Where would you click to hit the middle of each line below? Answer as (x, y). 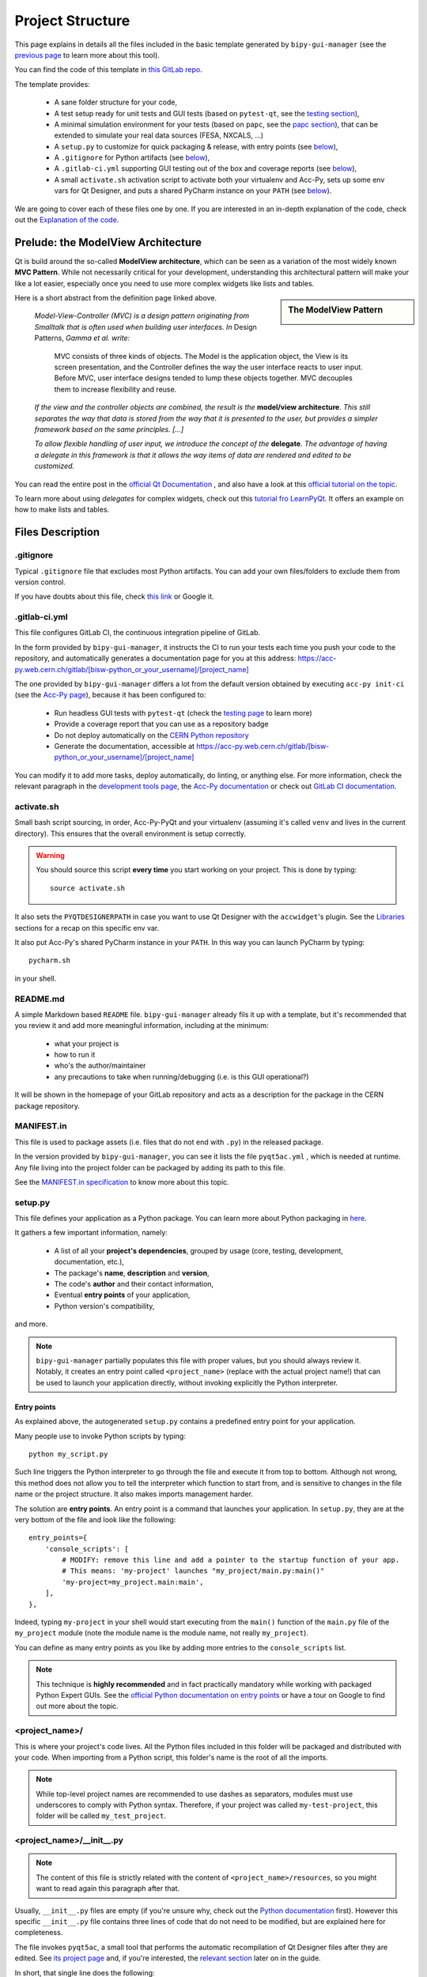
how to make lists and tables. (62, 509)
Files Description (57, 533)
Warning (50, 856)
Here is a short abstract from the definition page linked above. (116, 298)
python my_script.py (68, 1454)
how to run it (75, 1055)
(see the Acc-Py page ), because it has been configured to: (110, 695)
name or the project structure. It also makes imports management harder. (134, 1494)
